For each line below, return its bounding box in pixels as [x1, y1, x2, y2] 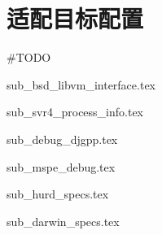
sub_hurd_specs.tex [7, 185, 109, 202]
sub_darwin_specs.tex [7, 212, 120, 229]
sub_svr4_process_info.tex [7, 103, 144, 120]
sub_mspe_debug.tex [7, 158, 116, 175]
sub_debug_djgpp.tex [7, 130, 118, 147]
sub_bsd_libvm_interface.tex [7, 76, 155, 93]
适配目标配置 [7, 2, 144, 35]
